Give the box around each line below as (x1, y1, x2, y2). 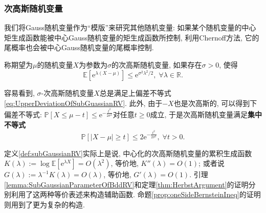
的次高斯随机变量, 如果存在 (112, 59, 202, 70)
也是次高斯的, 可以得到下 (173, 97, 257, 108)
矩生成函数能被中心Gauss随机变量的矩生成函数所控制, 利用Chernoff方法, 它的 (4, 32, 259, 42)
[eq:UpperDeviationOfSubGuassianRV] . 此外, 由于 (4, 97, 163, 108)
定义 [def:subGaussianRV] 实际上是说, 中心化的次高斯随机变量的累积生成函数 (4, 147, 252, 158)
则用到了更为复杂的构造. (4, 199, 85, 209)
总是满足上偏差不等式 (99, 88, 171, 98)
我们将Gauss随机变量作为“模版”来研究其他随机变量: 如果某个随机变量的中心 (4, 22, 256, 33)
